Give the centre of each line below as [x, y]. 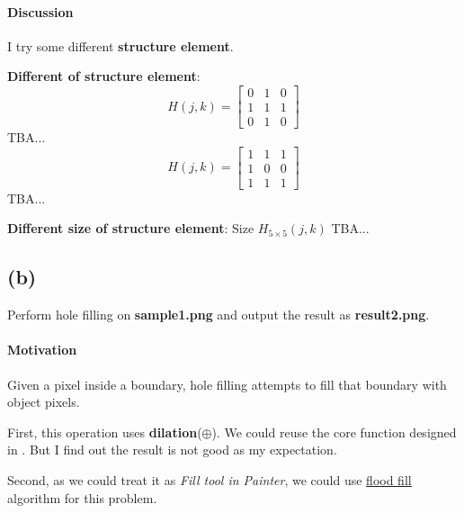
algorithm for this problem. [82, 497]
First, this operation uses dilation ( [105, 432]
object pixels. [44, 402]
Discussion [40, 11]
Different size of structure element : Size [131, 228]
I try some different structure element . [120, 45]
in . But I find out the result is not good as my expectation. [172, 450]
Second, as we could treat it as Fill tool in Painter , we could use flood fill [210, 479]
